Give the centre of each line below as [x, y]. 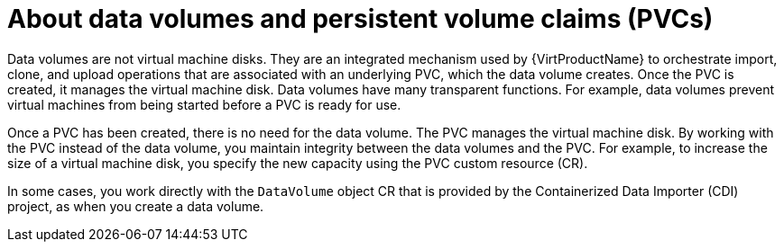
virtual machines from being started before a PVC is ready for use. [204, 104]
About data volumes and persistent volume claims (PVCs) [360, 19]
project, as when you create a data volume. [136, 206]
